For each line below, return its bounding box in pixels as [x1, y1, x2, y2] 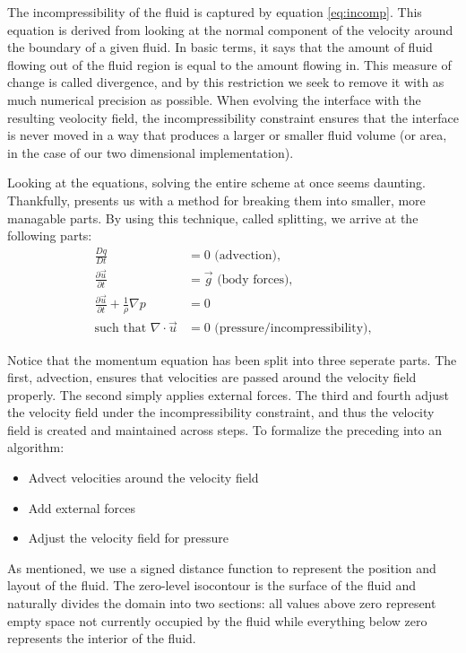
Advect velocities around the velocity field [28, 468, 259, 487]
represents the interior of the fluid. [7, 629, 196, 648]
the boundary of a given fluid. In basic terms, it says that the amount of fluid [7, 38, 433, 57]
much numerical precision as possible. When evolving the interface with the [7, 90, 421, 109]
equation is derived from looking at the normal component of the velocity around [7, 20, 453, 39]
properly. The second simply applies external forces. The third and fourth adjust [7, 385, 450, 404]
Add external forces [28, 498, 135, 517]
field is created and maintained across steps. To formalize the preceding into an [7, 420, 443, 439]
